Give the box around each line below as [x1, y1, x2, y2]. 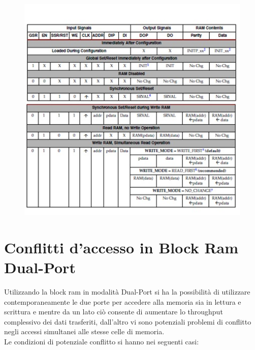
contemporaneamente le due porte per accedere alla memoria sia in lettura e [4, 296, 241, 307]
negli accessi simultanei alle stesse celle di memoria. [4, 326, 165, 337]
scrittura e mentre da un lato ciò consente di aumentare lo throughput [4, 306, 223, 317]
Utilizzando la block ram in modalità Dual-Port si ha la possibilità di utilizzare [4, 286, 250, 297]
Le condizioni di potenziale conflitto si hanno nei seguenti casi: [4, 336, 199, 347]
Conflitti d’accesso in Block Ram [4, 237, 239, 257]
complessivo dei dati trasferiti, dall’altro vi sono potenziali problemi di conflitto [4, 316, 251, 327]
